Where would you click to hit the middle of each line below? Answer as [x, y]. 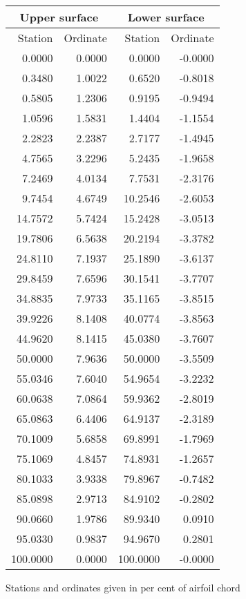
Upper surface [59, 17]
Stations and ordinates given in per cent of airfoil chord [123, 587]
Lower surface [166, 17]
